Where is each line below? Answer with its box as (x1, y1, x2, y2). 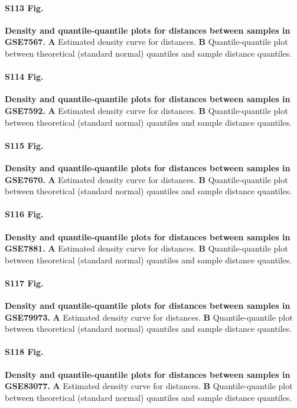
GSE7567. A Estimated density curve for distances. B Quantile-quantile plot (5, 35, 288, 48)
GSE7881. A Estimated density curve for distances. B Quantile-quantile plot (5, 242, 288, 254)
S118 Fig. (5, 345, 44, 358)
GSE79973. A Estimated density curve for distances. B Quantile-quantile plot (5, 311, 293, 323)
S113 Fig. (5, 1, 44, 14)
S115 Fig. (5, 139, 44, 151)
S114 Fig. (5, 70, 44, 83)
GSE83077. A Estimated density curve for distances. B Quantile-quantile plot (5, 380, 293, 392)
